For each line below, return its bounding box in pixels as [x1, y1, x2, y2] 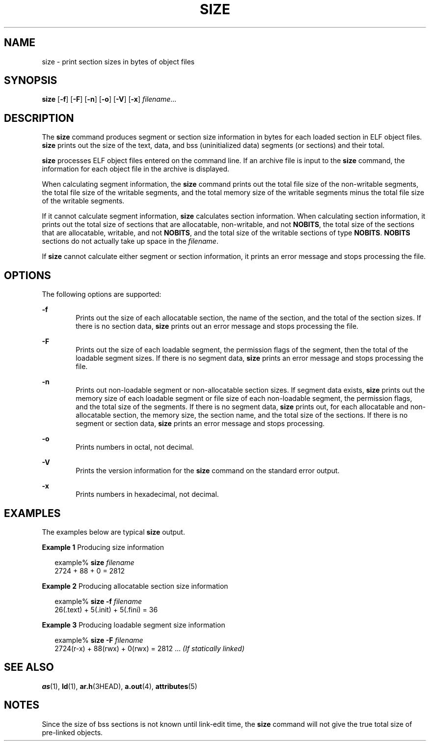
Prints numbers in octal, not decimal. [76, 443, 194, 452]
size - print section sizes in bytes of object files [42, 57, 195, 66]
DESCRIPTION [4, 112, 74, 124]
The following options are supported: [42, 290, 161, 299]
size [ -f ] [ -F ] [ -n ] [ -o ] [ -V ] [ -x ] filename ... [42, 95, 177, 104]
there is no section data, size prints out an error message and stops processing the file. [76, 322, 359, 331]
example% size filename [54, 558, 134, 567]
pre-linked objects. [42, 728, 103, 737]
